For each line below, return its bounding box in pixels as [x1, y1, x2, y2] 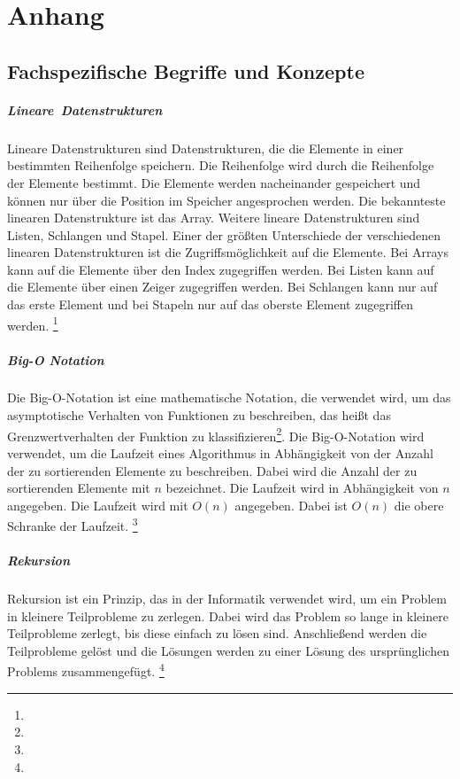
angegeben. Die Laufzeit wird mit [7, 495, 188, 514]
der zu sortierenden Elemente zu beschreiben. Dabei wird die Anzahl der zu [7, 461, 418, 479]
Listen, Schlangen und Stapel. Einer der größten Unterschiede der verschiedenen [7, 225, 441, 244]
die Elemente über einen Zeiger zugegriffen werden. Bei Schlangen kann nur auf [7, 277, 438, 296]
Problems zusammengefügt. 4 [7, 659, 165, 681]
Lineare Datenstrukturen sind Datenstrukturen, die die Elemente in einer [7, 138, 404, 157]
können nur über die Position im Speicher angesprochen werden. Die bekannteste [7, 191, 446, 209]
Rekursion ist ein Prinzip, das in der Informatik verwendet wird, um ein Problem [7, 589, 447, 608]
